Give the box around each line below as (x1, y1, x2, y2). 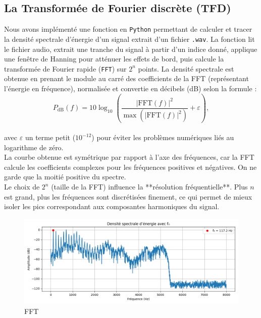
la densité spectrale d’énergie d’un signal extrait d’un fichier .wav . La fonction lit (4, 33, 255, 44)
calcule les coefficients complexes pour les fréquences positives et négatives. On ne (4, 161, 257, 172)
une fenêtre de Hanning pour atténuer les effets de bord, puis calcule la (4, 53, 224, 64)
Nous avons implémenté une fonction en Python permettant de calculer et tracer (4, 24, 252, 34)
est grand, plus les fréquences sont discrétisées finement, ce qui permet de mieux (4, 191, 252, 202)
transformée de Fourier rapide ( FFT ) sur (4, 63, 127, 74)
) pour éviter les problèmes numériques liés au (91, 132, 234, 143)
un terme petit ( (25, 132, 76, 143)
